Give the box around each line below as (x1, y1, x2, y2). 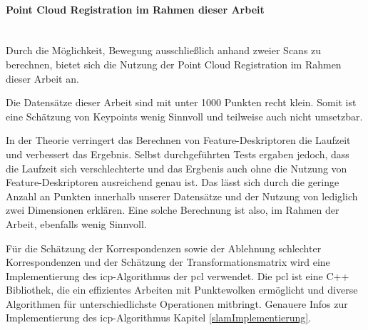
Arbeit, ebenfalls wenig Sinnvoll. (6, 216, 147, 231)
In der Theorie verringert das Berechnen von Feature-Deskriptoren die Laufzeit (6, 133, 351, 148)
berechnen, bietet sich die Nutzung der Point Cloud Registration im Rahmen (6, 56, 342, 71)
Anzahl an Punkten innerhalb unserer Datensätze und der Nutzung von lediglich (6, 188, 358, 203)
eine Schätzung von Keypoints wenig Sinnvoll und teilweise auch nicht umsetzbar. (6, 108, 363, 123)
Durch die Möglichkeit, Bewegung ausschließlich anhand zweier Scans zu (6, 43, 322, 58)
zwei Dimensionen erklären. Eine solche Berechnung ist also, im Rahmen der (6, 202, 339, 217)
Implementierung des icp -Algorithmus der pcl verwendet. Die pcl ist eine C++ (6, 268, 349, 283)
